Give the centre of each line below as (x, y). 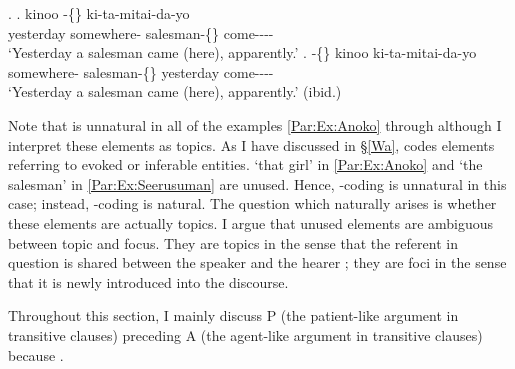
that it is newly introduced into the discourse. (148, 281)
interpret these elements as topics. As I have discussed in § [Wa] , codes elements (251, 144)
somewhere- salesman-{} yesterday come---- (141, 71)
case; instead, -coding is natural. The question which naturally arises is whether (252, 203)
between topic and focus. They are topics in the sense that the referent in (233, 242)
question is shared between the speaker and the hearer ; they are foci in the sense (257, 262)
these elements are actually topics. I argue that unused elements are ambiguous (251, 222)
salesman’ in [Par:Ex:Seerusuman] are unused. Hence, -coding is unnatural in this (257, 183)
